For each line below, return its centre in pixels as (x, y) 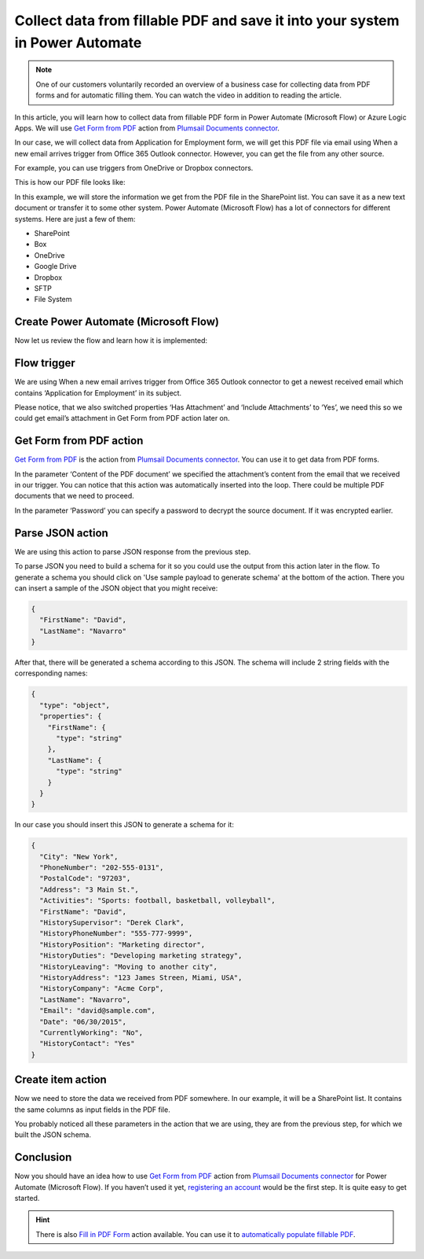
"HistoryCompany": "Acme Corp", (102, 988)
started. (27, 1198)
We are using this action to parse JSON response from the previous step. (133, 551)
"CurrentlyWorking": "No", (91, 1033)
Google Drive (55, 267)
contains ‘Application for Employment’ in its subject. (98, 392)
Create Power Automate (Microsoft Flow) (117, 322)
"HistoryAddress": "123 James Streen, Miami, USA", (141, 977)
